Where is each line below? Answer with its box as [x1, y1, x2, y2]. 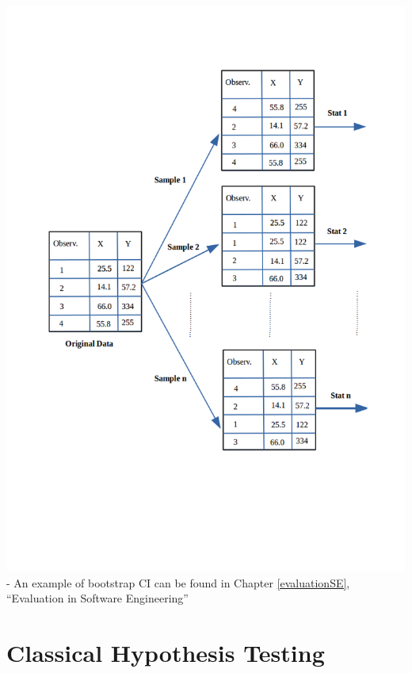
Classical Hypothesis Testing [6, 637, 325, 669]
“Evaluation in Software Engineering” [6, 590, 189, 606]
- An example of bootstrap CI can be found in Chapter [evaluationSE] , [6, 574, 350, 591]
